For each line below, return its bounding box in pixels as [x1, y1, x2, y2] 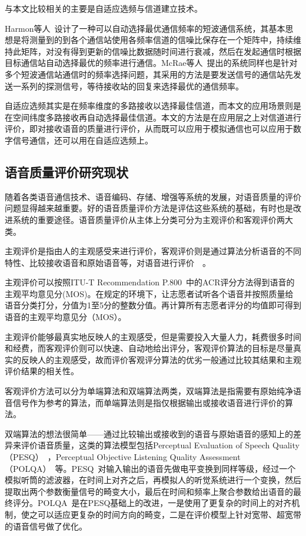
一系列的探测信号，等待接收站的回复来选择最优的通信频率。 [12, 79, 244, 92]
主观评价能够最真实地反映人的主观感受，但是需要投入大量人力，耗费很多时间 [5, 330, 301, 342]
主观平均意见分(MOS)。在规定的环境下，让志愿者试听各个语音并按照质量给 [5, 287, 294, 299]
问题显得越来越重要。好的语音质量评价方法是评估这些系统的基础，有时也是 [5, 202, 293, 214]
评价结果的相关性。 [5, 365, 79, 377]
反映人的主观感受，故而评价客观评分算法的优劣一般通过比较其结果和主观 [21, 353, 301, 365]
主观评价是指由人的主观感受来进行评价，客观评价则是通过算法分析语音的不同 [5, 245, 301, 257]
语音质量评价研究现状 [5, 162, 128, 181]
